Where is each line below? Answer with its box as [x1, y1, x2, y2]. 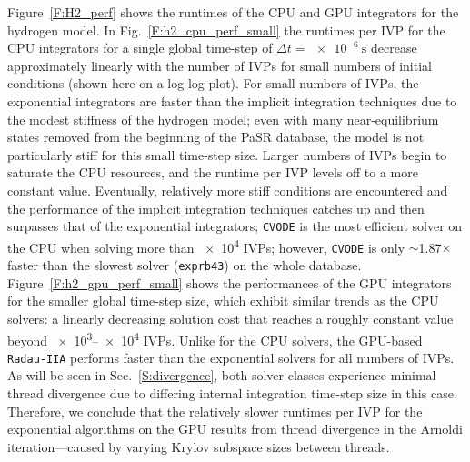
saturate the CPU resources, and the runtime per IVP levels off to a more [7, 163, 418, 182]
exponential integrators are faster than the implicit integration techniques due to [7, 91, 457, 110]
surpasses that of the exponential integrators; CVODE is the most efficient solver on [7, 216, 463, 236]
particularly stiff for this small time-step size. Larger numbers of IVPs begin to [7, 145, 447, 164]
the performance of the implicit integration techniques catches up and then [7, 198, 425, 217]
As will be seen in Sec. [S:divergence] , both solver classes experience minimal [7, 366, 436, 385]
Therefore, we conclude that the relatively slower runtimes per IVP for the [7, 401, 423, 420]
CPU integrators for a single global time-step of [7, 38, 273, 57]
